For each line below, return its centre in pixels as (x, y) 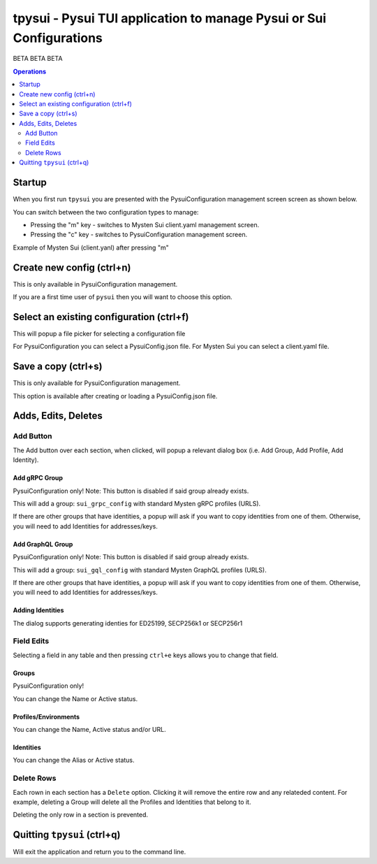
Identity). (26, 460)
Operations (30, 71)
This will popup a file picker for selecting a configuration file (99, 333)
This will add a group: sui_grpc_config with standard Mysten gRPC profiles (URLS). (137, 503)
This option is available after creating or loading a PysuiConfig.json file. (115, 396)
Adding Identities (38, 610)
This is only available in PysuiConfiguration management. (95, 284)
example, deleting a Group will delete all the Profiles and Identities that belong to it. (132, 802)
